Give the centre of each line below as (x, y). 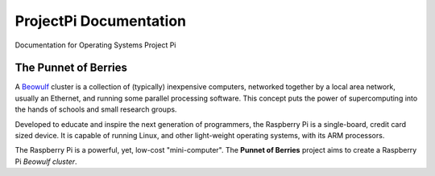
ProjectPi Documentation (101, 21)
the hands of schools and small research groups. (96, 109)
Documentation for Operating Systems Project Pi (95, 45)
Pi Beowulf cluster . (46, 162)
